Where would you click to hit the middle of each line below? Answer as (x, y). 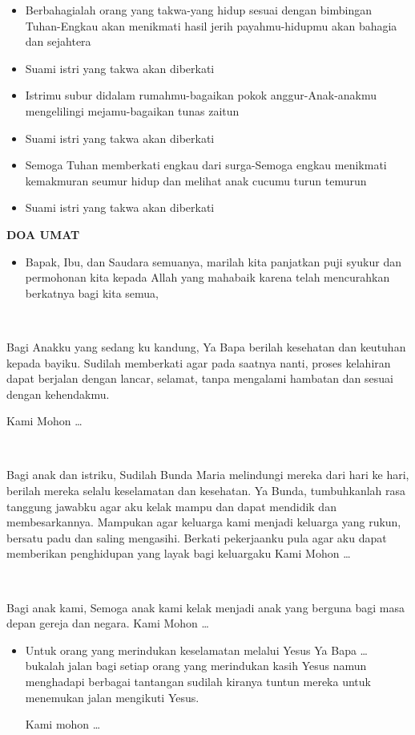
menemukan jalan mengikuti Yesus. (112, 697)
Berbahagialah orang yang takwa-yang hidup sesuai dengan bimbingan (198, 10)
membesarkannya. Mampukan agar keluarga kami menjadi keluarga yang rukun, (204, 522)
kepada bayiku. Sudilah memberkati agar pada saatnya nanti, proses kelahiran (199, 362)
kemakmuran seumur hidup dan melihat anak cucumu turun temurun (196, 180)
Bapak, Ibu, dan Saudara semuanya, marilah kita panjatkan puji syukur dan (213, 261)
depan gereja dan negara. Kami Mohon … (108, 623)
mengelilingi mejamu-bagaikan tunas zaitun (132, 110)
